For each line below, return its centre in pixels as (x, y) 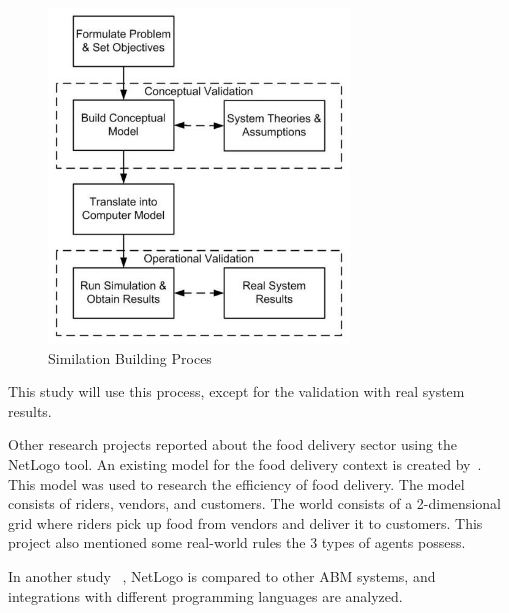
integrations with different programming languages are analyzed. (205, 595)
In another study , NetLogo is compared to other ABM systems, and (222, 576)
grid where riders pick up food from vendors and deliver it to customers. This (245, 522)
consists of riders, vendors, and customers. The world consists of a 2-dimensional (254, 503)
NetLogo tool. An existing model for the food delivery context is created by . (245, 464)
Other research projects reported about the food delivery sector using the (233, 444)
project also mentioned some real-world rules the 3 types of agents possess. (237, 542)
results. (30, 410)
